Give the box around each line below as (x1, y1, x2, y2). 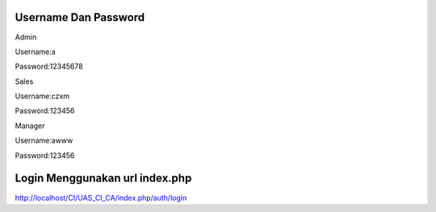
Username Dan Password (15, 10, 145, 24)
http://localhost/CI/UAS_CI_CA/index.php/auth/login (15, 193, 187, 202)
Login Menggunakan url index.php (15, 172, 192, 185)
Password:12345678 (15, 61, 84, 72)
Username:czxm (15, 91, 70, 101)
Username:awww (15, 135, 73, 145)
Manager (15, 121, 45, 131)
